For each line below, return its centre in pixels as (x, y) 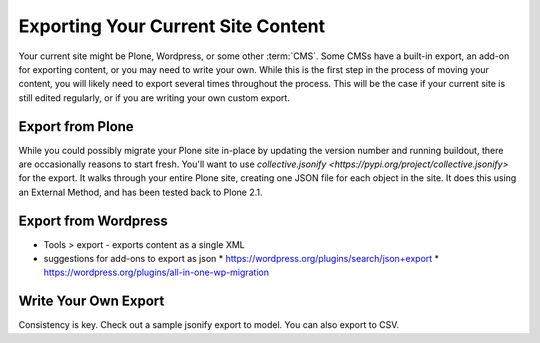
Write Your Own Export (91, 301)
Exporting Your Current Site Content (171, 26)
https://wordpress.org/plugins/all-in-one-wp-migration (156, 272)
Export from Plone (76, 126)
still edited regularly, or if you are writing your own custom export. (154, 97)
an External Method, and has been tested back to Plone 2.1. (141, 192)
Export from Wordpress (93, 220)
